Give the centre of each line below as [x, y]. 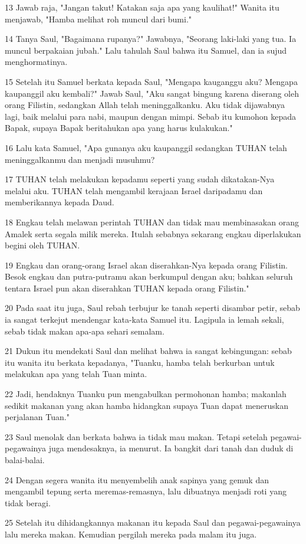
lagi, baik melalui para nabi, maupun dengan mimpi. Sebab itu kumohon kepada [151, 116]
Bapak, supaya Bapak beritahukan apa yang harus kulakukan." [119, 128]
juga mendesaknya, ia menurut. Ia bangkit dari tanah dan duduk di [171, 448]
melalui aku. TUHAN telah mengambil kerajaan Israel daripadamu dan [134, 190]
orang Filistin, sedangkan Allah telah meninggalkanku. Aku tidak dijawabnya [145, 105]
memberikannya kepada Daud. [60, 202]
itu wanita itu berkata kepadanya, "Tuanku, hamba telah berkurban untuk [140, 362]
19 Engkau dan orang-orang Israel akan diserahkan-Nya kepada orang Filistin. [146, 265]
